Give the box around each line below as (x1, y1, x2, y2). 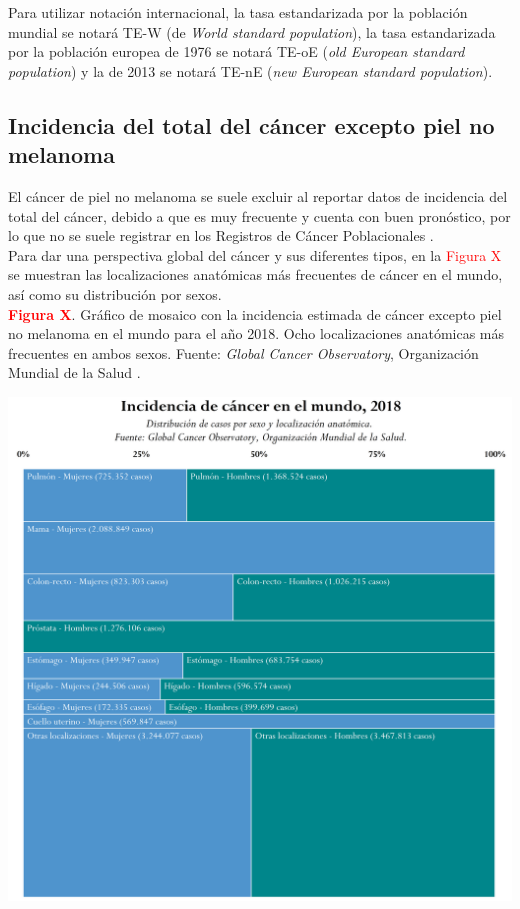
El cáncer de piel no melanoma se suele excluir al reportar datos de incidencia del (8, 185, 508, 206)
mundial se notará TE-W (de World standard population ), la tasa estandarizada (8, 21, 496, 42)
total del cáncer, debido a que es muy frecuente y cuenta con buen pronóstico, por (8, 205, 511, 226)
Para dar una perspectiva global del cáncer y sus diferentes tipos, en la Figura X (8, 244, 502, 265)
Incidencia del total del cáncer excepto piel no (8, 109, 495, 140)
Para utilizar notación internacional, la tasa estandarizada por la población (8, 2, 468, 22)
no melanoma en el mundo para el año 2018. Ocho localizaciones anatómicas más (8, 323, 505, 344)
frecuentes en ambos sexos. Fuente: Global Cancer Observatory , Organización (8, 342, 479, 363)
